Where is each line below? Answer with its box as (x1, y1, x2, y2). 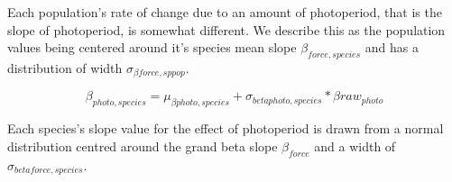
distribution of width (7, 58, 123, 77)
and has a (364, 38, 419, 57)
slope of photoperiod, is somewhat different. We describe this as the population (7, 20, 446, 39)
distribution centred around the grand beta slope (7, 136, 278, 155)
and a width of (314, 136, 396, 155)
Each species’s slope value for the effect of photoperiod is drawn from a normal (7, 119, 444, 138)
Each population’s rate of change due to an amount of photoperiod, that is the (7, 3, 442, 21)
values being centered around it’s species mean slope (7, 38, 297, 57)
